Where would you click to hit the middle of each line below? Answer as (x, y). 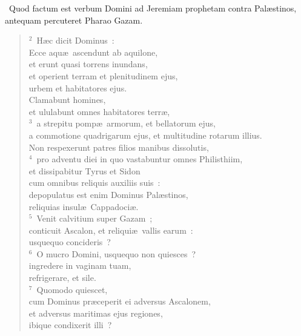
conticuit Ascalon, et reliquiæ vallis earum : (111, 230)
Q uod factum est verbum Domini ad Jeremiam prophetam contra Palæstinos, (153, 8)
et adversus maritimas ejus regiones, (96, 313)
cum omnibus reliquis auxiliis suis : (94, 183)
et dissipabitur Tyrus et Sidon (84, 170)
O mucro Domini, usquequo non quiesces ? (116, 253)
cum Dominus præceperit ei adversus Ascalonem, (120, 301)
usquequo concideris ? (70, 242)
